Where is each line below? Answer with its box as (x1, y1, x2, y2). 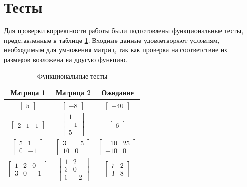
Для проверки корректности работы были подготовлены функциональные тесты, (4, 25, 244, 36)
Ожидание (101, 87, 134, 98)
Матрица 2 (55, 87, 91, 98)
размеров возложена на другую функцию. (4, 54, 128, 64)
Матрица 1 (10, 87, 45, 98)
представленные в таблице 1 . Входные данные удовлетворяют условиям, (4, 35, 220, 45)
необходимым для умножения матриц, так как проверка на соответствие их (4, 44, 228, 55)
